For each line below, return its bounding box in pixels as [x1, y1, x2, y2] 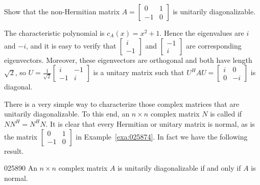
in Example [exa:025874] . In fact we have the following [76, 131, 248, 142]
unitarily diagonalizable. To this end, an [4, 108, 130, 119]
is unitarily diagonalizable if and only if [117, 163, 241, 173]
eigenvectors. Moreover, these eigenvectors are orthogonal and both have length [4, 54, 252, 65]
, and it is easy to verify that [26, 40, 116, 51]
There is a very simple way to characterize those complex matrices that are [4, 98, 240, 109]
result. [4, 145, 24, 156]
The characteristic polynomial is [4, 28, 105, 38]
